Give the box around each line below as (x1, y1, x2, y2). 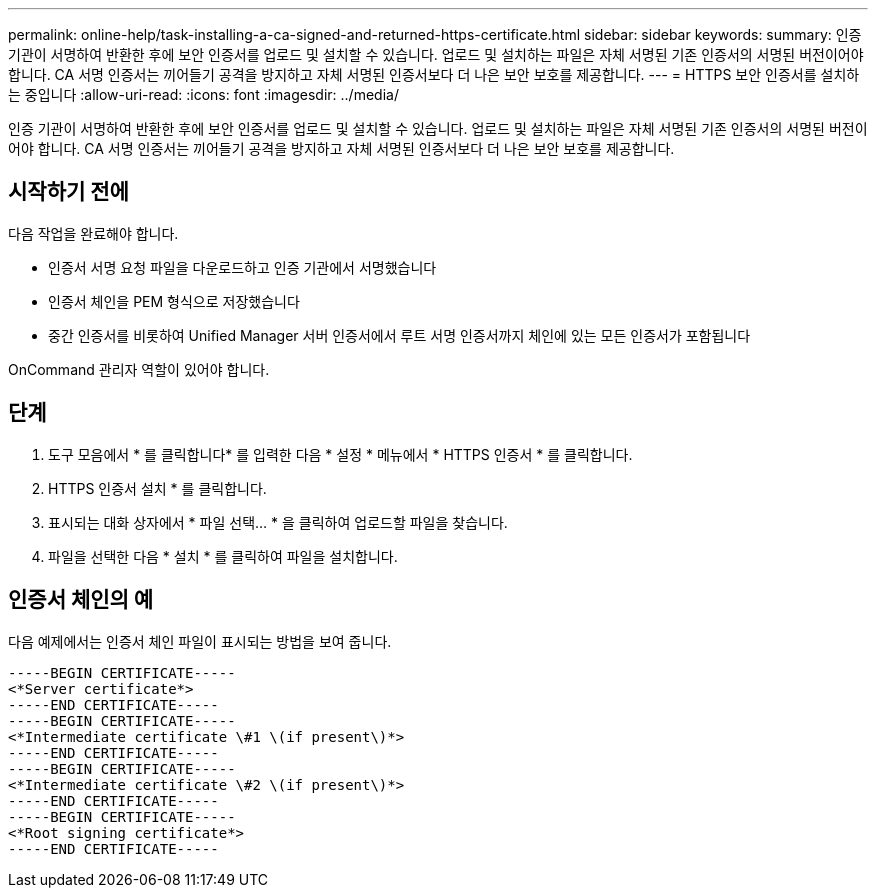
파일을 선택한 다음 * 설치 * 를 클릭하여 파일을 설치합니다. (48, 547, 398, 565)
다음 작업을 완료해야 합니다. (8, 224, 179, 242)
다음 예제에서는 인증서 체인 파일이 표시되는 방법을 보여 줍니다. (8, 632, 392, 650)
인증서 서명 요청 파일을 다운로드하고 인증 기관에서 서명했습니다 (48, 258, 437, 276)
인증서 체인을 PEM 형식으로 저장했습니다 (48, 292, 300, 310)
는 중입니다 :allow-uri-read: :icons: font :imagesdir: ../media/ (8, 86, 399, 103)
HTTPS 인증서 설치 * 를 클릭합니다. (48, 479, 267, 497)
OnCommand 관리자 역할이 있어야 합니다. (8, 360, 270, 378)
